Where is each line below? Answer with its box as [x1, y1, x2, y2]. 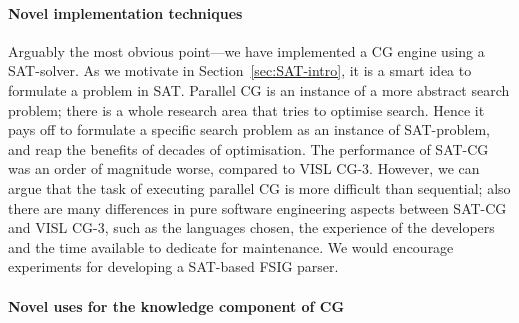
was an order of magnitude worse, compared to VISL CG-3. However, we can [8, 158, 480, 179]
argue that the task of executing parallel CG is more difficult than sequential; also [8, 177, 511, 198]
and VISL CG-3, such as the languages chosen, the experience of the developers [8, 217, 495, 238]
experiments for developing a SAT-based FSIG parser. [8, 256, 339, 277]
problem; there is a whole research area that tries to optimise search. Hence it [8, 99, 485, 120]
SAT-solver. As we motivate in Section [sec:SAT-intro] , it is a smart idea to [8, 60, 472, 81]
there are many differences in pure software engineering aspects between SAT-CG [8, 197, 507, 218]
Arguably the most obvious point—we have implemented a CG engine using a [8, 40, 485, 61]
